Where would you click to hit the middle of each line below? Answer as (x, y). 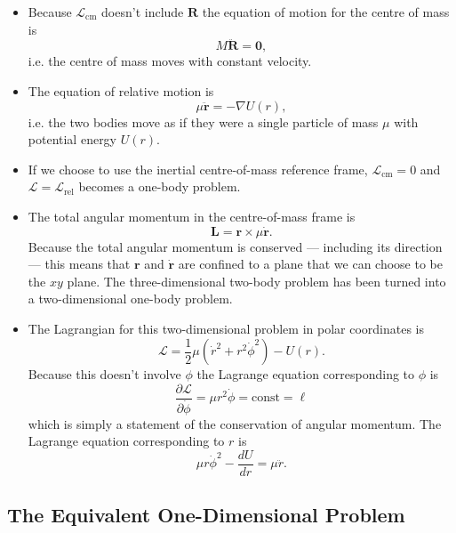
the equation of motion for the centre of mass (326, 12)
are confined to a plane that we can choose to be (310, 264)
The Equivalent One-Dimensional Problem (206, 515)
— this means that (79, 264)
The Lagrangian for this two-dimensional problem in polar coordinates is (226, 328)
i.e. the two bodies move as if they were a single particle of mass (203, 121)
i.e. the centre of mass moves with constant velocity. (170, 61)
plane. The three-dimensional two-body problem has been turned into (256, 281)
